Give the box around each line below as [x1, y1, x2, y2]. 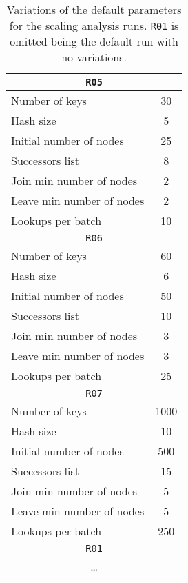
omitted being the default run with [10, 33, 178, 49]
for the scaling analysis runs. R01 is [9, 17, 179, 33]
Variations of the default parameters [6, 1, 182, 17]
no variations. [61, 49, 127, 65]
